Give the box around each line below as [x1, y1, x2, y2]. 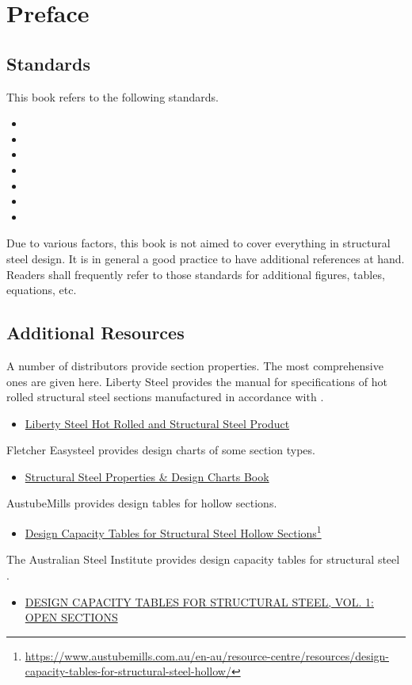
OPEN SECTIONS [25, 609, 118, 626]
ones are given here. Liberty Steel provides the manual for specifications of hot [6, 373, 387, 389]
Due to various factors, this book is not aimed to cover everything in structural [6, 235, 391, 251]
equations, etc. [6, 281, 77, 298]
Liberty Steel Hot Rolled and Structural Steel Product [25, 415, 290, 431]
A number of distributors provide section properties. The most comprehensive [6, 357, 383, 373]
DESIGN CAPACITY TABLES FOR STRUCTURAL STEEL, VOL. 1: [25, 593, 374, 610]
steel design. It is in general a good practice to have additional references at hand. [6, 250, 405, 266]
